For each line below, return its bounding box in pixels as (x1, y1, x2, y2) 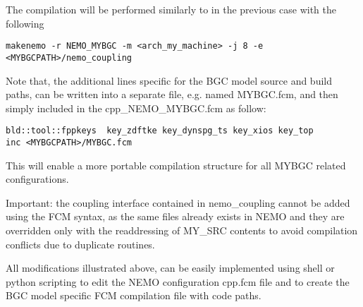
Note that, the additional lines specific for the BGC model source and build (6, 73, 333, 88)
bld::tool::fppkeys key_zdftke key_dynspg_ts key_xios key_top (6, 126, 314, 136)
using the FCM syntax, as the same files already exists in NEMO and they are (6, 209, 345, 224)
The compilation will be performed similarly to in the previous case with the (6, 2, 336, 16)
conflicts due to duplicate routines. (6, 236, 155, 251)
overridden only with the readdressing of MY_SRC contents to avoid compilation (6, 222, 358, 237)
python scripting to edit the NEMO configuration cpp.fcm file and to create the (6, 274, 350, 289)
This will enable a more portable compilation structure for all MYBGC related (6, 157, 346, 172)
